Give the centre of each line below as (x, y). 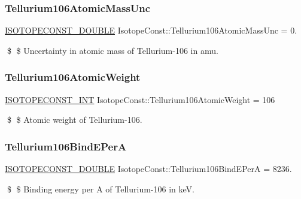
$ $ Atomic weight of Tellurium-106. (75, 120)
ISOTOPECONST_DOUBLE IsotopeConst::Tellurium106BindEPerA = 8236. (148, 169)
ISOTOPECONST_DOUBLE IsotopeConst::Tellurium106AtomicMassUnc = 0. (151, 30)
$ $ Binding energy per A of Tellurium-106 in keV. (101, 189)
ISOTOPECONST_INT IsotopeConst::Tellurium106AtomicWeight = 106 (140, 99)
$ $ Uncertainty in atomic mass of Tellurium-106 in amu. (113, 50)
